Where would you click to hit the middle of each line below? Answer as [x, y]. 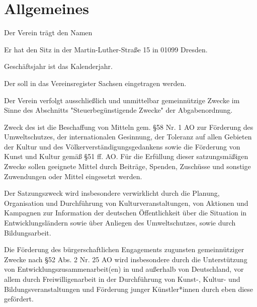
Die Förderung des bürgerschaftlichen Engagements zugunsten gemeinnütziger [124, 249]
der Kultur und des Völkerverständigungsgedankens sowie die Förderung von [122, 146]
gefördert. [19, 299]
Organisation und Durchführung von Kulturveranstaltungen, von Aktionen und [126, 203]
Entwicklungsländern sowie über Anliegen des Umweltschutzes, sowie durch [120, 223]
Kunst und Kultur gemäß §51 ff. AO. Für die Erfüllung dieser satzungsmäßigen [126, 156]
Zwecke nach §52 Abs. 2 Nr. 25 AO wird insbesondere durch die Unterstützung [126, 259]
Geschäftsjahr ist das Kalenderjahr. [58, 66]
